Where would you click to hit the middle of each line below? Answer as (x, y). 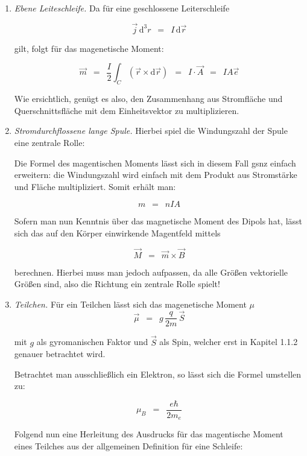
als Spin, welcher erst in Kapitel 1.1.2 (229, 342)
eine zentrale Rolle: (49, 142)
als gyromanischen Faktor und (92, 342)
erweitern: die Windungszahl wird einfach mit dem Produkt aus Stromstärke (156, 175)
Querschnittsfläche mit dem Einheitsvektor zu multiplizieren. (127, 110)
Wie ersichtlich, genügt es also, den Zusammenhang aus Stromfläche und (148, 99)
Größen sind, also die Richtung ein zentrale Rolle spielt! (117, 284)
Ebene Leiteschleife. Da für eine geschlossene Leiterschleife (122, 8)
